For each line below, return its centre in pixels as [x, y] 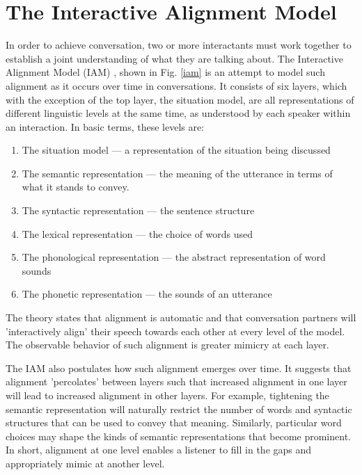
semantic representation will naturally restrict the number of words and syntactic [179, 409]
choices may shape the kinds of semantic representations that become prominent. [178, 436]
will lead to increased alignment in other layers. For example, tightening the [167, 395]
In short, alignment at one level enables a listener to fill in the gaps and [159, 450]
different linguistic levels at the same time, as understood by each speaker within [178, 113]
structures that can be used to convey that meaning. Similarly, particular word [174, 422]
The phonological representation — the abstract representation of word [174, 257]
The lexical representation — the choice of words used [137, 233]
